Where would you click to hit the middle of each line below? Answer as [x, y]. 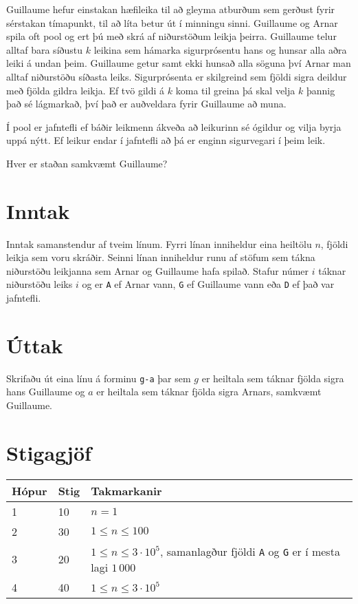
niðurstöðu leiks [40, 284]
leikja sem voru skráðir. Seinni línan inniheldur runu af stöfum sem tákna [161, 257]
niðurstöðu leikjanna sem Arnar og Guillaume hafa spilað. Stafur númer [158, 270]
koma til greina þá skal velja [235, 90]
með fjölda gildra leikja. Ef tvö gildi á [86, 90]
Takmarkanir [126, 490]
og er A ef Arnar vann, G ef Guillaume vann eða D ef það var [208, 284]
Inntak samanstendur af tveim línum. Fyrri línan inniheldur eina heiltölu [159, 243]
